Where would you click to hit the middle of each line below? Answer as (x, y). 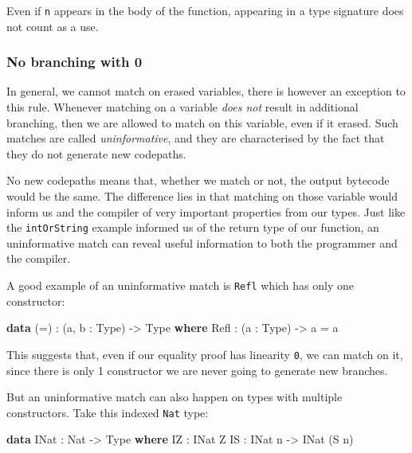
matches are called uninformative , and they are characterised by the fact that (196, 138)
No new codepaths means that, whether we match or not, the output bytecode (198, 180)
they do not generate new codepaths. (96, 153)
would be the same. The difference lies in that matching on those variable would (202, 196)
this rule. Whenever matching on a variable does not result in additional (182, 107)
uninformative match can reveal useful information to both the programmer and (202, 242)
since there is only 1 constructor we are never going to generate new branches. (197, 370)
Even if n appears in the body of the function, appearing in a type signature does (205, 10)
